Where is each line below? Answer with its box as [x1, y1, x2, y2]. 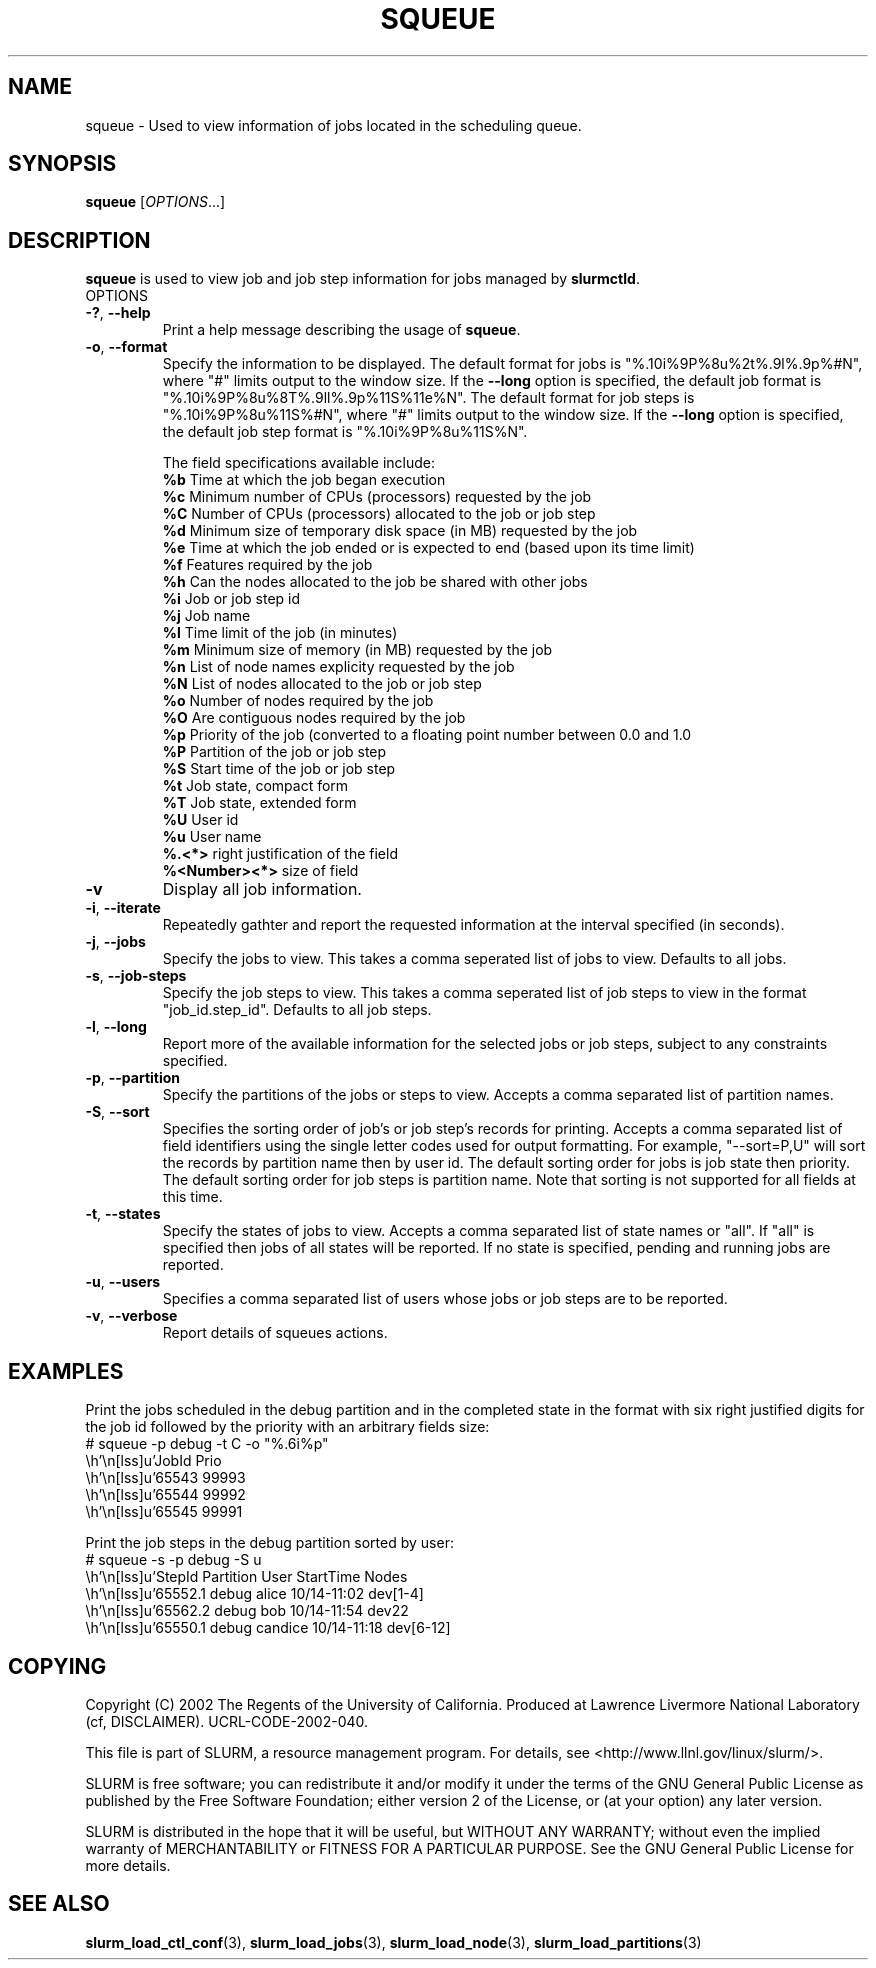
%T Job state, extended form [162, 794, 357, 812]
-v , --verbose [85, 1307, 178, 1325]
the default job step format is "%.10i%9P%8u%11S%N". [162, 423, 528, 441]
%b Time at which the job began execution [162, 471, 446, 489]
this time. [162, 1188, 223, 1206]
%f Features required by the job [162, 556, 373, 574]
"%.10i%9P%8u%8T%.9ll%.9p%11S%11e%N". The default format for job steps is [162, 389, 695, 407]
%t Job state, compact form [162, 777, 349, 795]
